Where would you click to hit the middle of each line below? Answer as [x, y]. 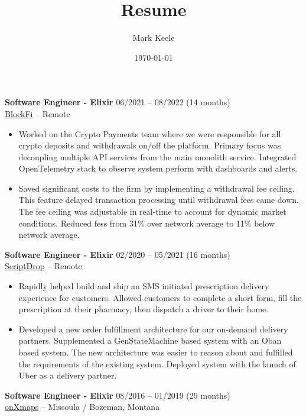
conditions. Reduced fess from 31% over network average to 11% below [147, 223]
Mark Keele [154, 38]
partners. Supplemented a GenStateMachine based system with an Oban [150, 340]
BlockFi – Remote [38, 113]
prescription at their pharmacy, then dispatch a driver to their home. [144, 309]
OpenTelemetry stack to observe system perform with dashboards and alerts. [158, 168]
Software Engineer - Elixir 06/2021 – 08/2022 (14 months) [118, 102]
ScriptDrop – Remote [43, 266]
